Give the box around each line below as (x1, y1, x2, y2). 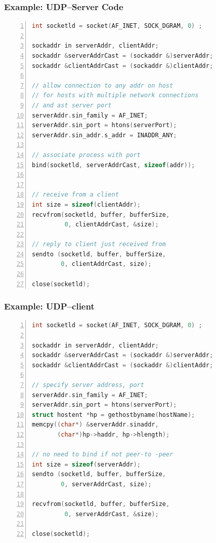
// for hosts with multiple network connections (32, 92, 199, 99)
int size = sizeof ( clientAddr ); (32, 201, 141, 208)
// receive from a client (32, 191, 119, 199)
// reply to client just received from (32, 241, 166, 248)
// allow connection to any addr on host (32, 82, 174, 89)
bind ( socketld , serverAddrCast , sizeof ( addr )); (32, 161, 195, 169)
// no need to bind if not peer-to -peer (32, 451, 174, 458)
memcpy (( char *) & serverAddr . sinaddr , (32, 421, 159, 429)
